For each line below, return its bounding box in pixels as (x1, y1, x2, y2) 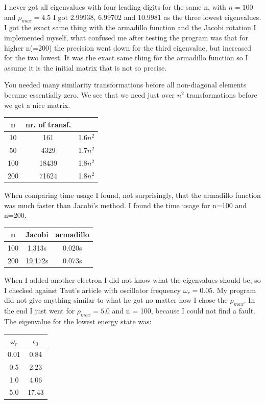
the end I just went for (4, 305, 75, 316)
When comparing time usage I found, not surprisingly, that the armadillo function (4, 190, 261, 200)
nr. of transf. (26, 119, 71, 129)
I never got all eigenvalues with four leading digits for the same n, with (4, 2, 226, 12)
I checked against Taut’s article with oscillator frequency (4, 284, 181, 295)
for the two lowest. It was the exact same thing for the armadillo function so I (4, 52, 248, 63)
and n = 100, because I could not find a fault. (112, 305, 255, 316)
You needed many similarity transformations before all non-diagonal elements (4, 79, 247, 90)
